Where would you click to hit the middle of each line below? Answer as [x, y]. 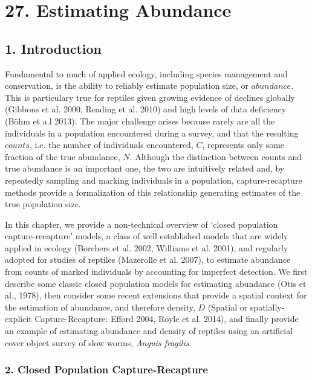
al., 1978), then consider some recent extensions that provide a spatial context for [156, 295]
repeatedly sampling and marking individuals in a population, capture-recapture [154, 180]
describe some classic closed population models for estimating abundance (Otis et [156, 283]
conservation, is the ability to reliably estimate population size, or [127, 85]
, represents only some [243, 145]
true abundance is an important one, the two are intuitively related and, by [145, 168]
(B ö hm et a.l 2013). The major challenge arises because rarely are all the [140, 121]
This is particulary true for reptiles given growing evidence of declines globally [150, 97]
